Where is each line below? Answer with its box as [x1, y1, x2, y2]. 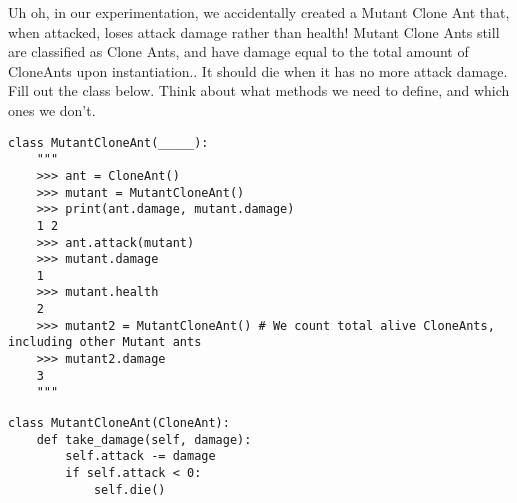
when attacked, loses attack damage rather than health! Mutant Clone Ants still [8, 21, 500, 42]
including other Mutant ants [8, 335, 202, 350]
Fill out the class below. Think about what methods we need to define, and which [8, 80, 510, 101]
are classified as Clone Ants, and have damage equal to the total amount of [8, 41, 469, 62]
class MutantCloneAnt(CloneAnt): [8, 416, 230, 431]
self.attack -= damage [65, 449, 216, 464]
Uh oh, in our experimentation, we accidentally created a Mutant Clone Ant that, [8, 2, 510, 22]
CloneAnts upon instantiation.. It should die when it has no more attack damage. [8, 60, 508, 81]
